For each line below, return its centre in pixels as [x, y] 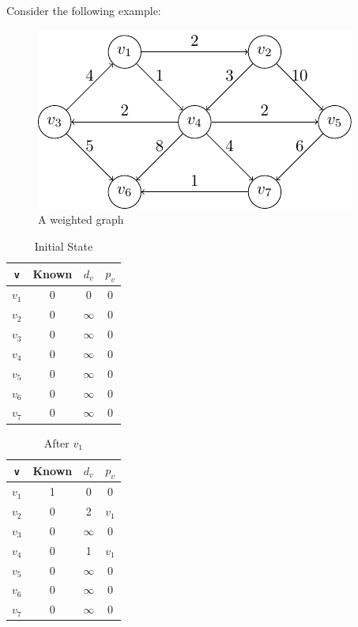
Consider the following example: [84, 10]
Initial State [64, 246]
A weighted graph [81, 219]
